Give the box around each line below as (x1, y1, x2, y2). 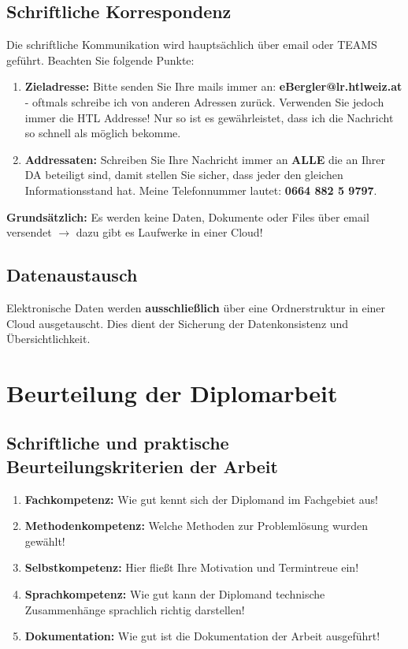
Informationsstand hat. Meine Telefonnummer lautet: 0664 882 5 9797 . (24, 181, 377, 198)
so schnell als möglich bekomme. (24, 125, 181, 141)
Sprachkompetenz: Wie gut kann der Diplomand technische (24, 586, 325, 602)
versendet (6, 224, 52, 241)
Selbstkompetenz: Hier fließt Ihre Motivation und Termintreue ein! (24, 559, 359, 576)
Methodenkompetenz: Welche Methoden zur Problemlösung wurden (24, 517, 369, 534)
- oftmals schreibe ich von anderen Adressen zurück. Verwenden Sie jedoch (24, 93, 384, 110)
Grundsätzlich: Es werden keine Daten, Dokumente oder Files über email (6, 208, 369, 225)
